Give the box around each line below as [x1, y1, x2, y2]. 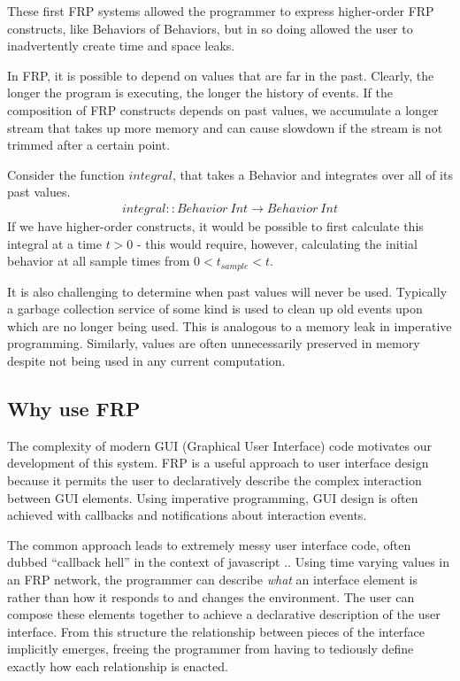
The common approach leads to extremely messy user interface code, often [7, 535, 411, 553]
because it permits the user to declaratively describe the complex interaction [7, 470, 422, 489]
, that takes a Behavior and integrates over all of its [172, 165, 453, 183]
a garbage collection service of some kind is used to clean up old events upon [7, 299, 423, 318]
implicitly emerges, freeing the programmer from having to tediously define [7, 639, 414, 658]
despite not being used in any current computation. [7, 351, 286, 369]
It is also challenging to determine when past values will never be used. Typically [7, 282, 448, 300]
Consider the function [7, 165, 125, 183]
